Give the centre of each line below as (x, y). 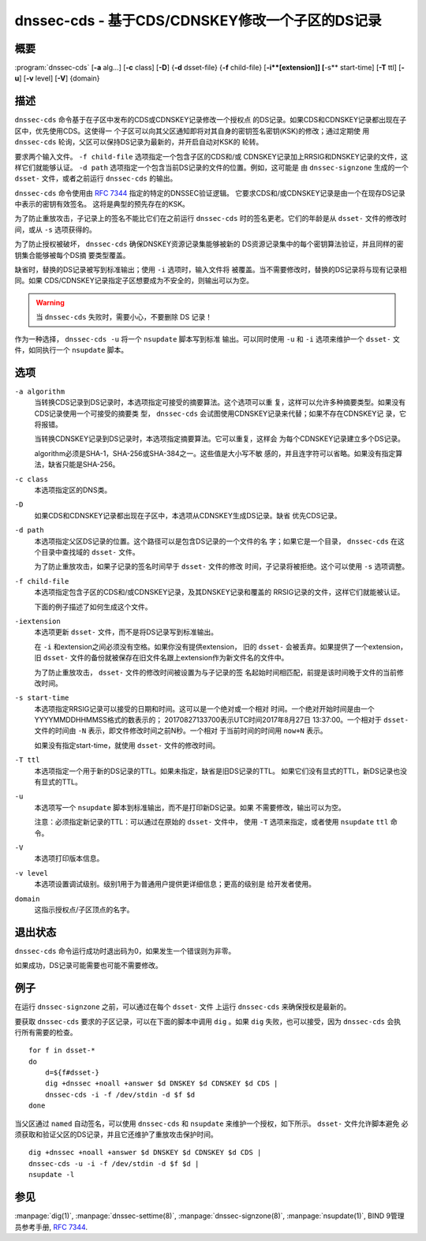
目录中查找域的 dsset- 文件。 (90, 551)
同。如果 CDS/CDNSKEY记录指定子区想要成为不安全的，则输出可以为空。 (134, 281)
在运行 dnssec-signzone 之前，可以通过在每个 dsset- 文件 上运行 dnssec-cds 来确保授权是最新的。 (183, 1007)
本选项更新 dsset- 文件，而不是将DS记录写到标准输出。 (126, 632)
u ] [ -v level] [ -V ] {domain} (57, 78)
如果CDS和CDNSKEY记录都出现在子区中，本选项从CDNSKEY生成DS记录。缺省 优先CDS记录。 (188, 515)
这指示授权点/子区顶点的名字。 (84, 909)
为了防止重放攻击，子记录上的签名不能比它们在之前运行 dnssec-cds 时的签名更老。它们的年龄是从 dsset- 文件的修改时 (211, 219)
